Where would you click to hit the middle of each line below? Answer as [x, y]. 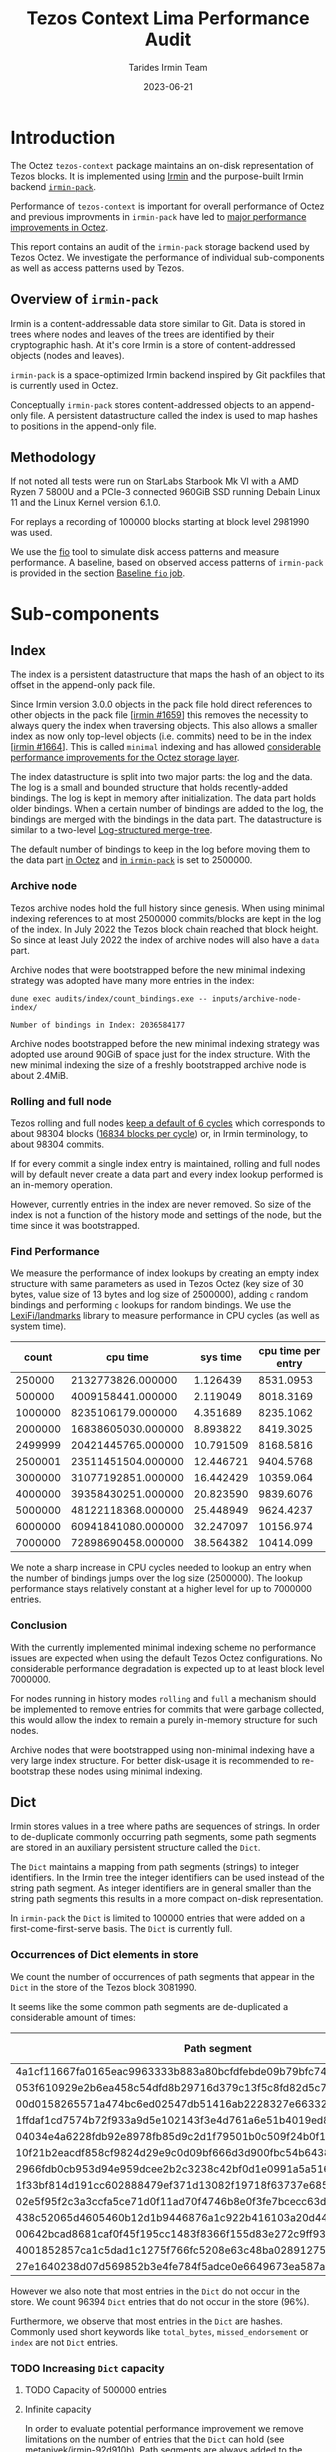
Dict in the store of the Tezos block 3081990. [103, 1987]
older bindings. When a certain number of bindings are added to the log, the [167, 809]
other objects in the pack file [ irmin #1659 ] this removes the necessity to [159, 715]
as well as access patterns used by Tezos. [97, 268]
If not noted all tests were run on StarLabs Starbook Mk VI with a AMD [155, 481]
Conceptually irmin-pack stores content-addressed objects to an [144, 404]
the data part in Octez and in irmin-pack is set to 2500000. [131, 860]
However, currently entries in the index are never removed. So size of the [161, 1204]
